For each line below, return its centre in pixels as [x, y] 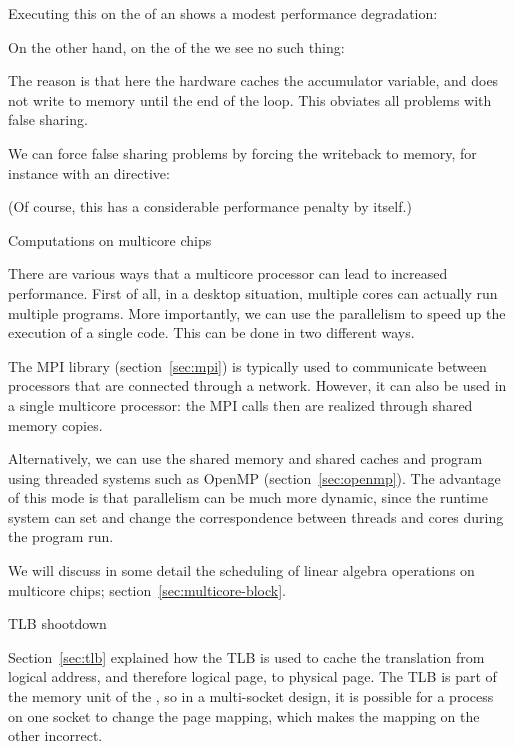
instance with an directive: [89, 172]
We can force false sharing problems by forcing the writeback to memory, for [242, 152]
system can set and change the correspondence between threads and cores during [256, 516]
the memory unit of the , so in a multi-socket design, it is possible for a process [251, 696]
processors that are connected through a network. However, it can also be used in [257, 385]
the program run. [61, 536]
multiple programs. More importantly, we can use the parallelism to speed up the [257, 312]
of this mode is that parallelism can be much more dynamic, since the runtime [248, 497]
